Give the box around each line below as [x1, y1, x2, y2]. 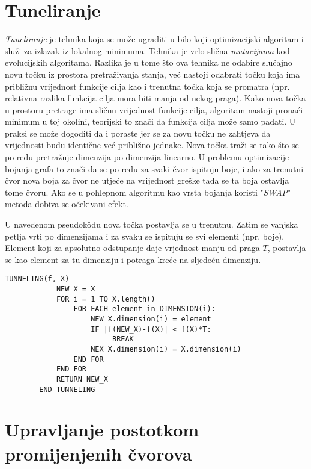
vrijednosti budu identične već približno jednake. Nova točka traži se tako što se [5, 138, 299, 151]
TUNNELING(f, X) [5, 275, 70, 284]
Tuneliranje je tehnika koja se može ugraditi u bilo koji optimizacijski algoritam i [5, 33, 304, 45]
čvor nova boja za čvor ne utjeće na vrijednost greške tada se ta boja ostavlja [5, 174, 289, 187]
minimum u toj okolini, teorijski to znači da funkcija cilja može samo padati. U [5, 115, 296, 128]
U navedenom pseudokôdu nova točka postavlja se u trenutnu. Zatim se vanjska [5, 218, 298, 231]
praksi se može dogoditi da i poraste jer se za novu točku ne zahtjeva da [5, 126, 271, 139]
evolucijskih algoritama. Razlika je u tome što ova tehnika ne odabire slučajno [5, 56, 292, 69]
